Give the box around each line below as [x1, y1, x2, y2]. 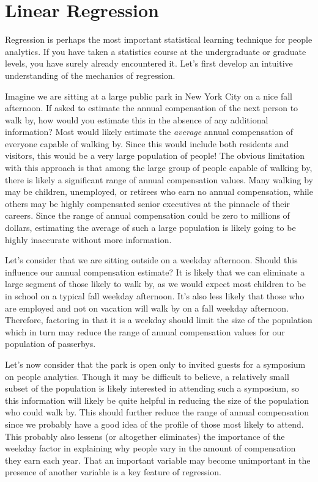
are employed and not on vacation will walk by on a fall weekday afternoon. [5, 301, 289, 314]
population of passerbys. [5, 337, 96, 350]
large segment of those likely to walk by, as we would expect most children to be [5, 277, 306, 290]
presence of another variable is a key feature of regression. [5, 466, 222, 478]
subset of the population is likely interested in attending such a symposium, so [5, 382, 299, 395]
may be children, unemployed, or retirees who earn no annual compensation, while [5, 185, 313, 198]
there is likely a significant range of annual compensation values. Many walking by [5, 173, 314, 186]
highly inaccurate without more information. [5, 233, 172, 246]
